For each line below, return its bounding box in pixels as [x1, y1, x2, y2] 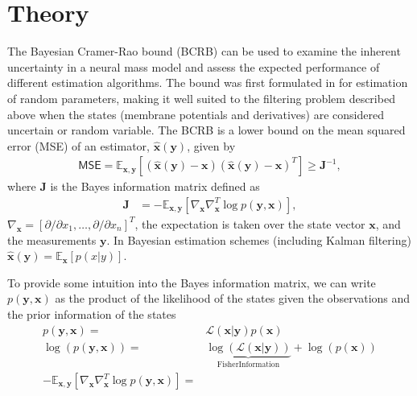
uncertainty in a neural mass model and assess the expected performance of [7, 58, 380, 75]
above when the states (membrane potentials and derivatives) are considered [7, 105, 384, 122]
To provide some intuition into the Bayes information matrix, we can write [7, 274, 376, 291]
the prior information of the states [7, 305, 176, 322]
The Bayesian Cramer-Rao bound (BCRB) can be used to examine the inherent [7, 43, 401, 60]
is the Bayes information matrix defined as [50, 178, 260, 195]
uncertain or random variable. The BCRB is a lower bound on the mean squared [7, 122, 406, 138]
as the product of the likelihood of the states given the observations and [55, 290, 411, 307]
